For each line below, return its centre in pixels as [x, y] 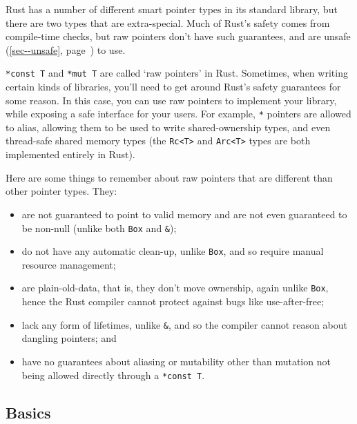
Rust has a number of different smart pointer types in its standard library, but [172, 9]
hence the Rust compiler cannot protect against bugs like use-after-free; [173, 301]
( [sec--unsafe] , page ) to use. [66, 49]
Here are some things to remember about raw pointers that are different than [169, 177]
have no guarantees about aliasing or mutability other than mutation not [176, 361]
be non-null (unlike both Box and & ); [99, 228]
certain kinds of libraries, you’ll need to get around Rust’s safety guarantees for [173, 87]
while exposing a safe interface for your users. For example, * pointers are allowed [178, 114]
